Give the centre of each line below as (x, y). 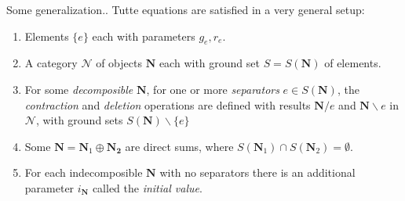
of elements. (353, 63)
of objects (119, 63)
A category (51, 63)
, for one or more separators (213, 89)
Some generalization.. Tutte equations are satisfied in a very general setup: (186, 9)
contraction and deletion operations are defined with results (168, 104)
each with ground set (209, 63)
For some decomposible (79, 89)
